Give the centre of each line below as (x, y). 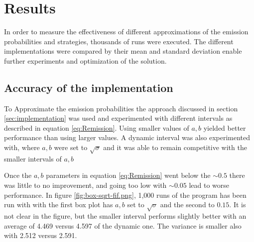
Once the (18, 175)
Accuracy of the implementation (89, 87)
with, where (22, 147)
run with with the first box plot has (59, 204)
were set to (71, 147)
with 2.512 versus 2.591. (41, 235)
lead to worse (209, 185)
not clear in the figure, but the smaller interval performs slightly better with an (125, 215)
